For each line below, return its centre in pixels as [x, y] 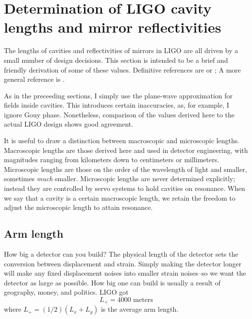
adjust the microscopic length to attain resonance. [78, 207]
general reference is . [34, 79]
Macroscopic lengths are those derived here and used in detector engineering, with [126, 150]
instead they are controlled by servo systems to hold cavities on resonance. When [125, 188]
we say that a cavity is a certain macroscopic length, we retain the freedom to [120, 197]
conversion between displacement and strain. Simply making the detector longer [123, 263]
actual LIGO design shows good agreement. [69, 124]
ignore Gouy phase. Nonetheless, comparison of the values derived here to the [119, 114]
